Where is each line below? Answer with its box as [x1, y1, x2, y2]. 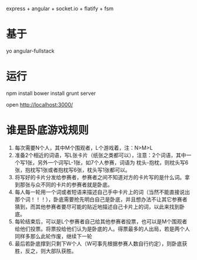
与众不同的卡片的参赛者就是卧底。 [30, 181, 113, 188]
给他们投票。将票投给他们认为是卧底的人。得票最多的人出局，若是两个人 [14, 225, 190, 232]
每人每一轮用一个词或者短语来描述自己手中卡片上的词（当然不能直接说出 [14, 188, 190, 195]
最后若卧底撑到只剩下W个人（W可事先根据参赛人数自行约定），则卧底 [14, 240, 182, 247]
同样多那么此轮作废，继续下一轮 [14, 232, 92, 239]
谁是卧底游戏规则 [6, 124, 89, 137]
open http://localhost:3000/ [6, 101, 74, 108]
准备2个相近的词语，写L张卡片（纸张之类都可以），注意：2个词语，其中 [14, 152, 186, 159]
